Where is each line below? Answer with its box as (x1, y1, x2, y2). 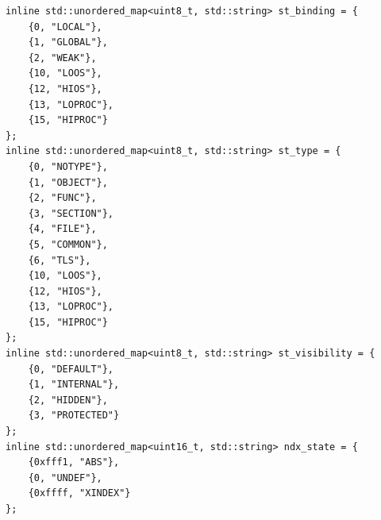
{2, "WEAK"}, (28, 52, 97, 64)
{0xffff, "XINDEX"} (28, 487, 131, 499)
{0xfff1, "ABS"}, (28, 456, 120, 468)
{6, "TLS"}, (28, 254, 91, 266)
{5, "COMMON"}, (28, 238, 108, 250)
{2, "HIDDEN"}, (28, 394, 108, 406)
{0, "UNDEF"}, (28, 472, 102, 483)
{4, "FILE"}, (28, 223, 97, 235)
